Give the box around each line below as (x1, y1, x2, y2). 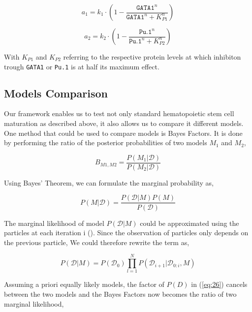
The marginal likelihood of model (4, 218, 104, 228)
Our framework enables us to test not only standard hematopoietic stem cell (4, 108, 234, 119)
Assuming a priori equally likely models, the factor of (4, 279, 164, 289)
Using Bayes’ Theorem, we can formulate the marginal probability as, (4, 177, 214, 187)
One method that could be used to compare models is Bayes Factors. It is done (4, 127, 243, 138)
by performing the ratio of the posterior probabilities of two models (4, 137, 207, 148)
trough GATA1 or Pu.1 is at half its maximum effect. (4, 61, 159, 71)
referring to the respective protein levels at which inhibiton (63, 52, 241, 62)
